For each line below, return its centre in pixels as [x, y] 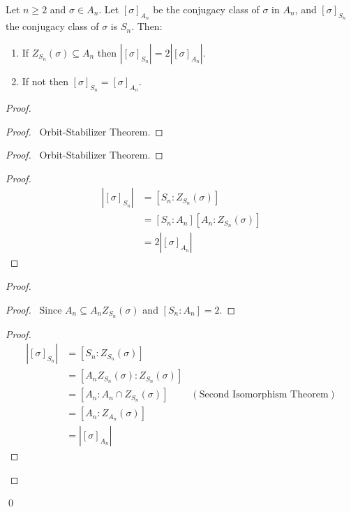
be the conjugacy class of [206, 9]
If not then [45, 81]
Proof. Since [34, 309]
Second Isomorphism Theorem [264, 395]
